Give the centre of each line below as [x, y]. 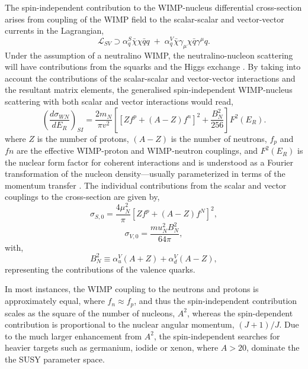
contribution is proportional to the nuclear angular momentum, [120, 324]
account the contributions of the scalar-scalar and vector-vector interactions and [150, 78]
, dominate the [273, 347]
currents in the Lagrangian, [54, 30]
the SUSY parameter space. [55, 359]
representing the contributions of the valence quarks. [100, 269]
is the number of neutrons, [219, 138]
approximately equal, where [55, 301]
